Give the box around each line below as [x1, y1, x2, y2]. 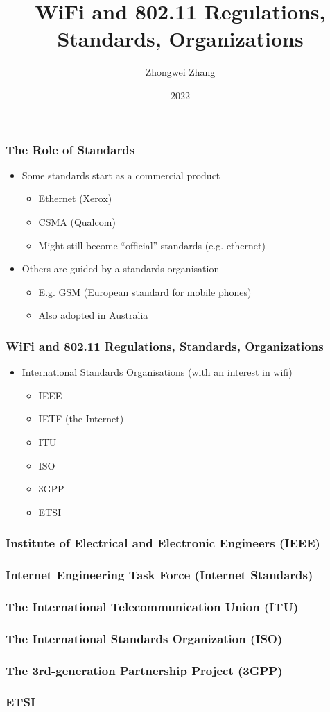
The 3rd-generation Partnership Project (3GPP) [6, 661, 283, 679]
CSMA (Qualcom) [38, 214, 116, 229]
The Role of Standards [6, 140, 135, 158]
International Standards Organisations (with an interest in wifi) [21, 365, 293, 379]
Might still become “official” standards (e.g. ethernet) [38, 238, 266, 252]
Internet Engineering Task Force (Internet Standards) [6, 566, 313, 583]
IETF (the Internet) [38, 411, 124, 426]
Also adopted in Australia [38, 308, 148, 322]
